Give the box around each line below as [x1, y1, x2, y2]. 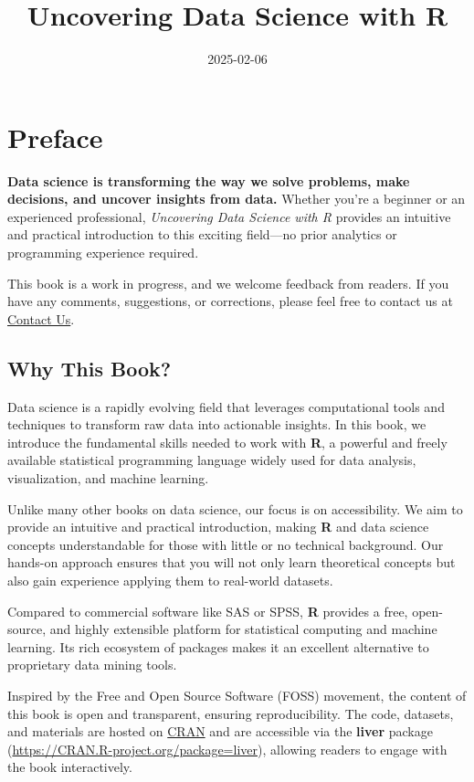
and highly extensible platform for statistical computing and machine [49, 619, 437, 639]
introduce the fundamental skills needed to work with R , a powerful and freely [7, 432, 448, 451]
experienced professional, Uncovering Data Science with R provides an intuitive [7, 206, 451, 226]
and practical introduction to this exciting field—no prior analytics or [7, 225, 397, 244]
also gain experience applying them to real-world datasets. [7, 570, 333, 589]
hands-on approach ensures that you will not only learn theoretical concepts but [7, 553, 456, 572]
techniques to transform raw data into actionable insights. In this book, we [7, 415, 427, 434]
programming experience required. [7, 243, 199, 262]
